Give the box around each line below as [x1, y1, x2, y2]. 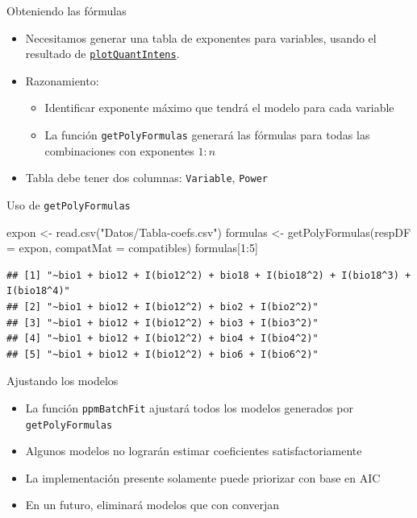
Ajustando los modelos [6, 372, 119, 389]
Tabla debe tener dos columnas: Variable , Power [25, 169, 268, 186]
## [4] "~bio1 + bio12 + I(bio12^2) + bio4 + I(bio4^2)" [6, 333, 319, 345]
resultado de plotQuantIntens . [25, 45, 180, 62]
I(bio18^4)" [6, 285, 70, 297]
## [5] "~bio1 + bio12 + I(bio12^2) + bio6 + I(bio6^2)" [6, 348, 319, 360]
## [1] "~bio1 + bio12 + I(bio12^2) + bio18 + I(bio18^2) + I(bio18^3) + [6, 269, 411, 281]
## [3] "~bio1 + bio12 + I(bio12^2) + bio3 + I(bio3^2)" [6, 317, 319, 329]
